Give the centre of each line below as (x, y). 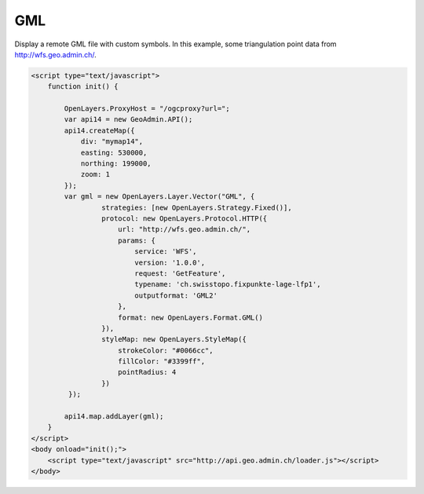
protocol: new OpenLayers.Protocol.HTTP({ (184, 219)
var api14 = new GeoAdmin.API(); (128, 119)
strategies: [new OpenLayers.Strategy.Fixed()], (196, 207)
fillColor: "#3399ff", (162, 362)
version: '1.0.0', (170, 262)
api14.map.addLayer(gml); (114, 417)
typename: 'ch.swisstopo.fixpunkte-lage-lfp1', (228, 284)
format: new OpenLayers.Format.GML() (190, 317)
